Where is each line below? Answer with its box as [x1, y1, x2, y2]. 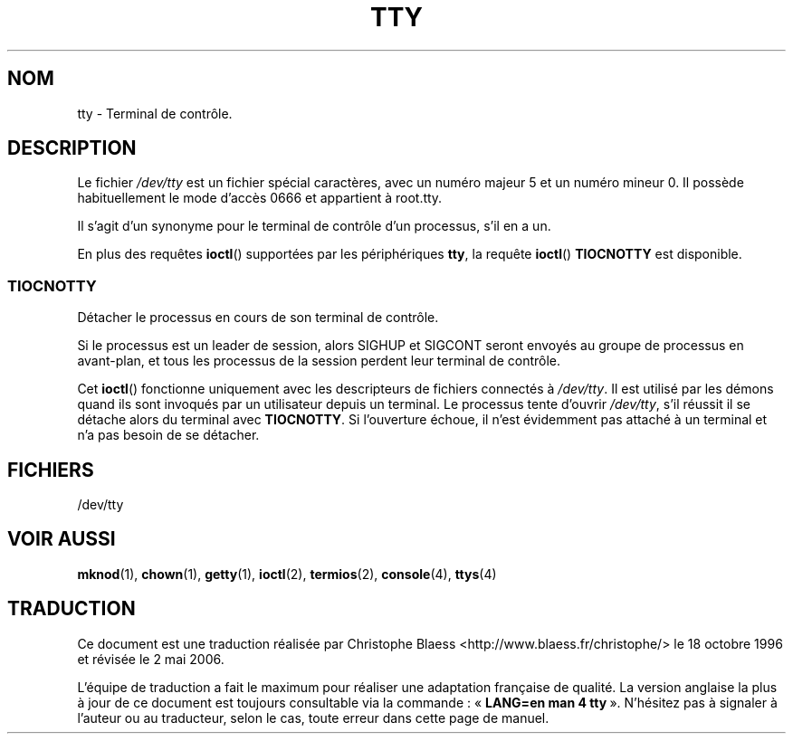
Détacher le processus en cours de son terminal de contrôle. [77, 309, 439, 326]
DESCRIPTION [7, 137, 137, 160]
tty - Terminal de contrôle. [77, 105, 233, 121]
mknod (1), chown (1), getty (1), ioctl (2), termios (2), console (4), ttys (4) [77, 565, 497, 582]
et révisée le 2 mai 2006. [77, 651, 225, 667]
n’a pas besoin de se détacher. [77, 427, 260, 443]
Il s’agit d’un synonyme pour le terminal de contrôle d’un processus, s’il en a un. [77, 218, 551, 234]
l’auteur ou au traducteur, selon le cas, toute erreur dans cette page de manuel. [77, 709, 549, 726]
